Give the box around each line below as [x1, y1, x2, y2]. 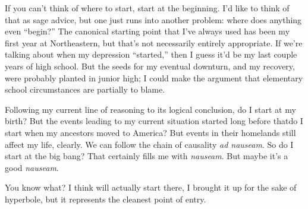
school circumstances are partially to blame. [5, 83, 165, 96]
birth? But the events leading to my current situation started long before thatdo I [5, 115, 303, 127]
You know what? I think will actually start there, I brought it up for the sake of [5, 181, 297, 194]
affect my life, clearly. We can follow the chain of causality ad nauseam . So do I [5, 138, 294, 150]
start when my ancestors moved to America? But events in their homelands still [5, 126, 296, 138]
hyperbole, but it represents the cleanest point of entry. [5, 192, 206, 205]
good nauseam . [5, 161, 59, 173]
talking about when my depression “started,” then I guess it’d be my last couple [5, 48, 297, 61]
